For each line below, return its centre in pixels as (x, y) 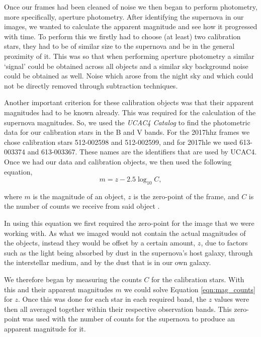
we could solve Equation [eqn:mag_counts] (190, 289)
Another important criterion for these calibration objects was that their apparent (129, 102)
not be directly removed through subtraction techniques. (91, 85)
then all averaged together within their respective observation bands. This (118, 309)
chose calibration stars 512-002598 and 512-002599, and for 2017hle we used (121, 142)
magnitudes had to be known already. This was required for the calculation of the (130, 112)
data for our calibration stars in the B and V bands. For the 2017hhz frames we (127, 132)
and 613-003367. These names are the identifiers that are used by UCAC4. (142, 152)
